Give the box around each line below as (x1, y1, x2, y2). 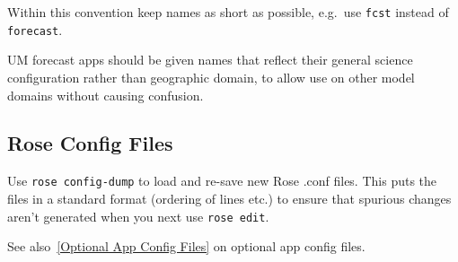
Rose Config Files (7, 129, 173, 157)
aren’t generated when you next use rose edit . (7, 206, 269, 225)
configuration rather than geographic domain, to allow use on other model (7, 67, 415, 86)
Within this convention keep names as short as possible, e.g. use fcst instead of (7, 3, 449, 21)
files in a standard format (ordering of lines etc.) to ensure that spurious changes (7, 188, 452, 207)
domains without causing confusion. (7, 85, 204, 104)
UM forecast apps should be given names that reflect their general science (7, 50, 413, 69)
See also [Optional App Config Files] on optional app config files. (7, 237, 366, 256)
